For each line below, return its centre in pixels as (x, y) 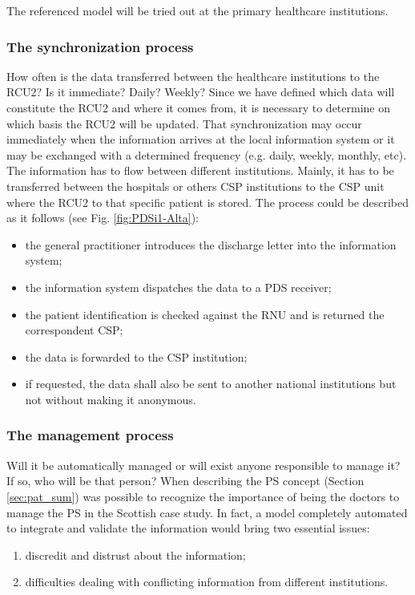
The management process (90, 435)
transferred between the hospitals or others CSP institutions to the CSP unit (195, 186)
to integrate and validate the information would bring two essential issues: (188, 528)
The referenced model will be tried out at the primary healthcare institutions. (197, 10)
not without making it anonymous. (111, 399)
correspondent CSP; (74, 330)
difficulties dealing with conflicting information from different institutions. (207, 582)
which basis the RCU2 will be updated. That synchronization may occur (184, 123)
